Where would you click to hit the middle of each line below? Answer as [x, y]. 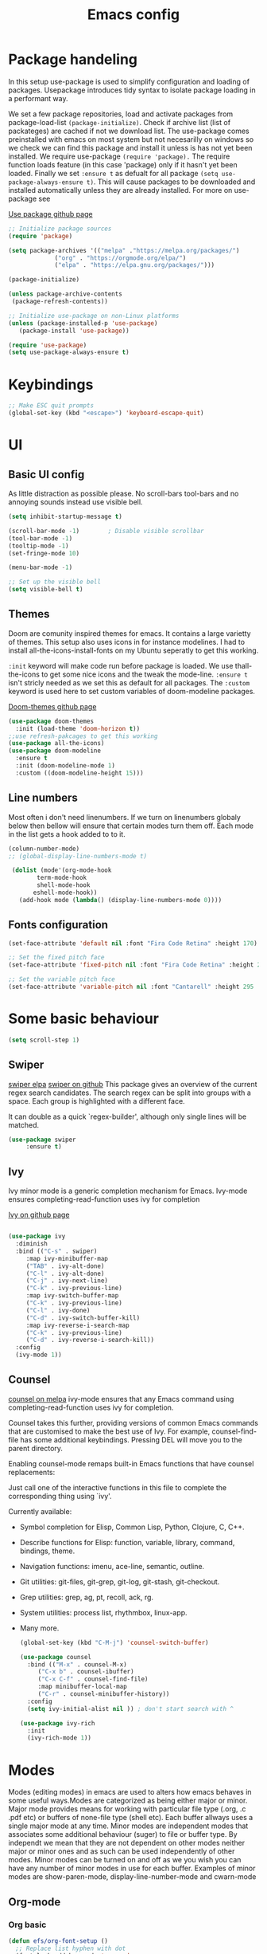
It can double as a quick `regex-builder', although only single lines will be [128, 1116]
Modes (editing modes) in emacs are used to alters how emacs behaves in [130, 1792]
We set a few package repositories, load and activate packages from [121, 114]
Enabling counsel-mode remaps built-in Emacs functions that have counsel [131, 1463]
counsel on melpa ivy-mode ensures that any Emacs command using [121, 1399]
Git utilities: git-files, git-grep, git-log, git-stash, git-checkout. [120, 1581]
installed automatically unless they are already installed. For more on [120, 190]
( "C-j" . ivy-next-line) [67, 1281]
